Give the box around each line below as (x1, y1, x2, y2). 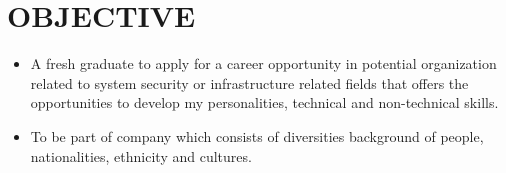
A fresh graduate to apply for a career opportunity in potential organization (30, 53, 497, 74)
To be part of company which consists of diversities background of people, (30, 125, 484, 146)
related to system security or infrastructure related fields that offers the (30, 72, 469, 93)
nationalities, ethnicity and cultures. (30, 145, 252, 166)
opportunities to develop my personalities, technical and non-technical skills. (30, 92, 499, 113)
